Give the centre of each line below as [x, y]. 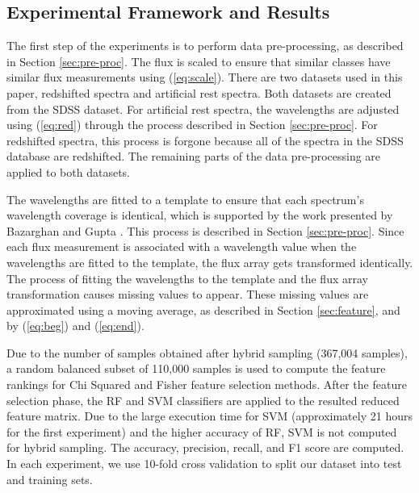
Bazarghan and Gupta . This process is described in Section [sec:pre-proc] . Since [205, 230]
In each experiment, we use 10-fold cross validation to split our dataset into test [204, 464]
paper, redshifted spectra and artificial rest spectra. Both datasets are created [199, 92]
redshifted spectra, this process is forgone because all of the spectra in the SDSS [205, 140]
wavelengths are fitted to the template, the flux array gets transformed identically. [210, 262]
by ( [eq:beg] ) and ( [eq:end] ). [75, 326]
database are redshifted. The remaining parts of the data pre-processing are [194, 156]
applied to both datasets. [69, 171]
